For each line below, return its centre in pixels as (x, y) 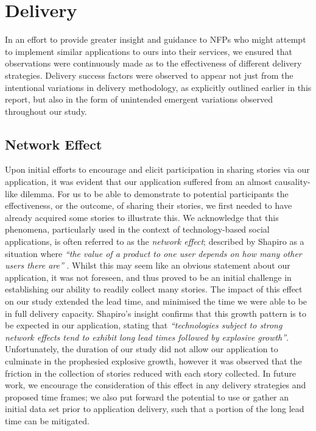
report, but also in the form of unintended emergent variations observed (139, 99)
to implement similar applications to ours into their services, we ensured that (149, 51)
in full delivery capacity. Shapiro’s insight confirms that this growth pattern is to (156, 313)
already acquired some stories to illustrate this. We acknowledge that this (142, 217)
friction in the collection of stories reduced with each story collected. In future (150, 373)
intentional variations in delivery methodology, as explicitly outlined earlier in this (158, 87)
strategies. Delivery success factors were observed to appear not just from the (149, 75)
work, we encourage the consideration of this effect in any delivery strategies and (156, 385)
